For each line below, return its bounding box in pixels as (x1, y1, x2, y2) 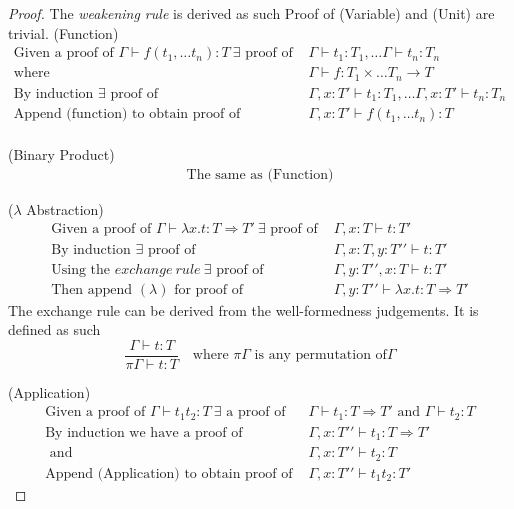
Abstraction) (26, 198, 104, 219)
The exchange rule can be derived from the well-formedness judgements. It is (8, 299, 479, 320)
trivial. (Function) (8, 22, 119, 43)
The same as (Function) (186, 167, 334, 182)
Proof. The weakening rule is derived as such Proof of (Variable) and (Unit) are (8, 3, 495, 23)
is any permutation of (254, 348, 387, 363)
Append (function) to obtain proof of (13, 107, 241, 122)
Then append (51, 282, 133, 297)
